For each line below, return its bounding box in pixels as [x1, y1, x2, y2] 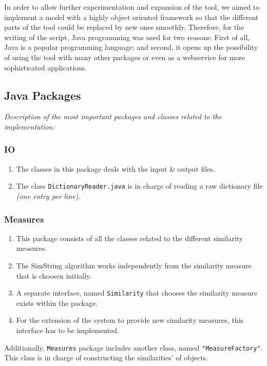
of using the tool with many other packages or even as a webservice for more [4, 51, 245, 62]
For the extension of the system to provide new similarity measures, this [16, 315, 244, 325]
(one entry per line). [16, 191, 81, 202]
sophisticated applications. [4, 62, 87, 72]
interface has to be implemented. [16, 325, 119, 336]
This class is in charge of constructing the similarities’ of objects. [4, 352, 208, 363]
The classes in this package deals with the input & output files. [16, 163, 215, 174]
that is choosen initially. [16, 270, 92, 281]
